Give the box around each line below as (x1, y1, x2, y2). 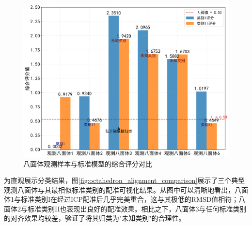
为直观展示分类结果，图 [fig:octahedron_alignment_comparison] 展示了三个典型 (4, 175, 245, 185)
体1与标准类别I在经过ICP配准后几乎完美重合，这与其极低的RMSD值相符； (4, 194, 239, 204)
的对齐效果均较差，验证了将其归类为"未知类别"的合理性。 (4, 213, 186, 223)
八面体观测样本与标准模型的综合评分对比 (23, 159, 152, 169)
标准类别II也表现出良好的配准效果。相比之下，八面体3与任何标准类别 (27, 203, 247, 213)
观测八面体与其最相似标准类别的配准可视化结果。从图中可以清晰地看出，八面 (4, 184, 248, 195)
